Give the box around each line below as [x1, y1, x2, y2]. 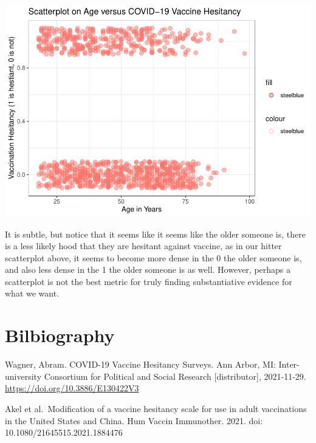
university [5, 369, 42, 382]
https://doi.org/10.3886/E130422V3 [5, 382, 139, 394]
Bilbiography [5, 323, 115, 348]
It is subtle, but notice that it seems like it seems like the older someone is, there [5, 227, 306, 240]
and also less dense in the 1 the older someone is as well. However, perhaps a [5, 263, 291, 276]
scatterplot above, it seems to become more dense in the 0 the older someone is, [5, 251, 302, 264]
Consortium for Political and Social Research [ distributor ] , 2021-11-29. [44, 369, 306, 382]
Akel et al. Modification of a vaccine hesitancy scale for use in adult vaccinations [5, 402, 307, 414]
